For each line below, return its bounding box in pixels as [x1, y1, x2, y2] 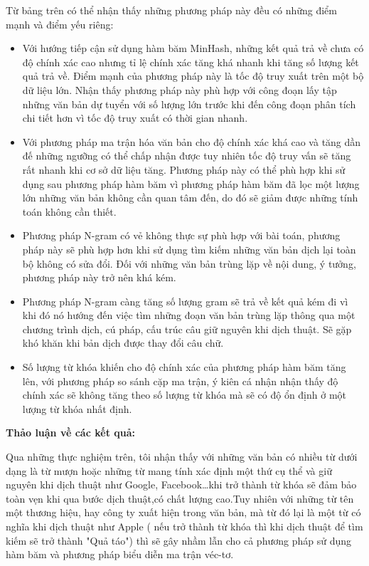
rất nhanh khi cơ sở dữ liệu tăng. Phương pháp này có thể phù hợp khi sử [22, 162, 346, 177]
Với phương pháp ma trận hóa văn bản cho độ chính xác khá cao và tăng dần [22, 134, 361, 149]
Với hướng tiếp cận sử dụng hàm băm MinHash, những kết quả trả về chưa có [22, 41, 364, 56]
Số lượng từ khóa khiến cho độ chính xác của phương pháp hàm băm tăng [22, 360, 346, 374]
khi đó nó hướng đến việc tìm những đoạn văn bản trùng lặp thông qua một [22, 308, 355, 323]
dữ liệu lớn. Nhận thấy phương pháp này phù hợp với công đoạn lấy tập [22, 82, 337, 97]
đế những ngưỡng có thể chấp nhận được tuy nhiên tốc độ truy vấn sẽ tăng [22, 148, 351, 163]
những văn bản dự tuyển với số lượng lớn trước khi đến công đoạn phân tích [22, 96, 356, 111]
